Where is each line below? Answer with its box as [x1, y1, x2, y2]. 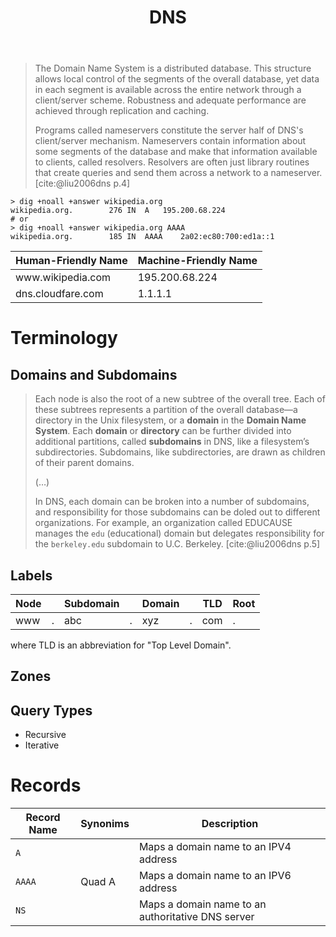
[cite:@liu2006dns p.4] [34, 177, 131, 190]
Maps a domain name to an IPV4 [138, 840, 292, 854]
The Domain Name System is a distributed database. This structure [34, 62, 312, 75]
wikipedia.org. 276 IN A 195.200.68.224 [10, 206, 226, 216]
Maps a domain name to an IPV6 [138, 869, 292, 883]
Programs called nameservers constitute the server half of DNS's [34, 124, 304, 136]
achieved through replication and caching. [34, 105, 210, 117]
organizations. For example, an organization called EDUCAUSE [34, 517, 293, 529]
